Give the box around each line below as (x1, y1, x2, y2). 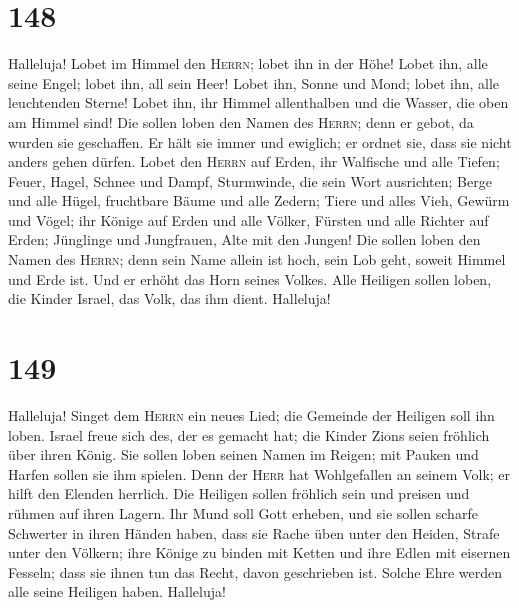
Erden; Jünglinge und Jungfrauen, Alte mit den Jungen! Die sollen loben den (8, 229, 481, 250)
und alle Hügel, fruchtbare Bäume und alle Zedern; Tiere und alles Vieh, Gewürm (8, 190, 510, 211)
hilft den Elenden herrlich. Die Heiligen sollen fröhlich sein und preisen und (8, 483, 470, 504)
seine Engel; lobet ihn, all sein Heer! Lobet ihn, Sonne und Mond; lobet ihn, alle (8, 72, 500, 93)
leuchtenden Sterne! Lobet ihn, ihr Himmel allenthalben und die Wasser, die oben (8, 92, 509, 113)
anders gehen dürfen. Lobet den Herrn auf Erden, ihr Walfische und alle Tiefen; (8, 151, 500, 172)
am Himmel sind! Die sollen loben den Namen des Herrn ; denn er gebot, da (8, 111, 474, 132)
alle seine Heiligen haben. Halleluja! (8, 581, 226, 602)
